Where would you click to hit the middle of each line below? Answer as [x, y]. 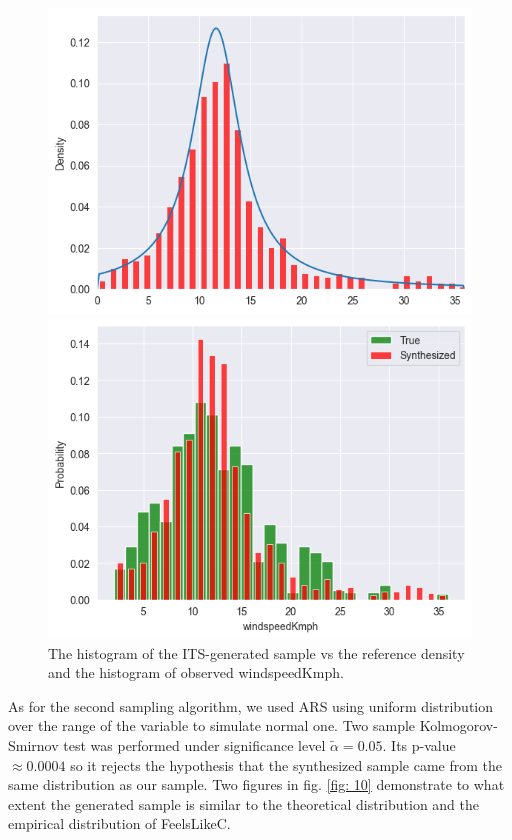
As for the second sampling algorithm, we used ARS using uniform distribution [251, 705]
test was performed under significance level [194, 744]
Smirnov [33, 744]
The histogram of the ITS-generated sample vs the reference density [256, 652]
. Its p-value [419, 744]
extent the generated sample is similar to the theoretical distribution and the [244, 803]
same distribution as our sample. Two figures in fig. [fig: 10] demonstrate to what [256, 784]
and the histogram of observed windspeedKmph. [196, 672]
